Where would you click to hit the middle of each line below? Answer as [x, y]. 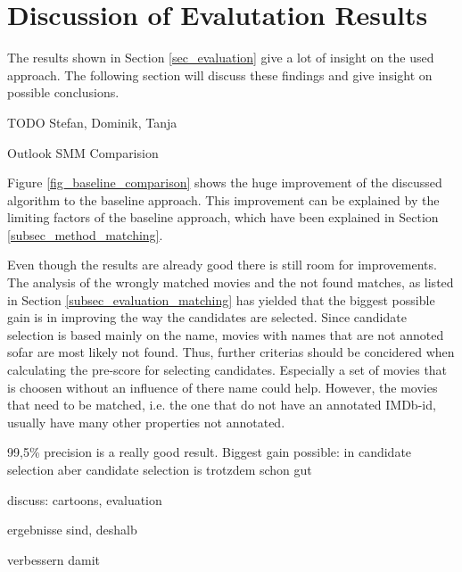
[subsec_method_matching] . [85, 234]
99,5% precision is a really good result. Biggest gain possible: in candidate [210, 452]
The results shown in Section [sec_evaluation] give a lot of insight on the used [221, 58]
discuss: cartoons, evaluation [85, 499]
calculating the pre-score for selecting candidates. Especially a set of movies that [227, 370]
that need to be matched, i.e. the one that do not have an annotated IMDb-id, [222, 405]
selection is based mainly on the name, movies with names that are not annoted [226, 334]
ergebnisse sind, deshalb [72, 530]
